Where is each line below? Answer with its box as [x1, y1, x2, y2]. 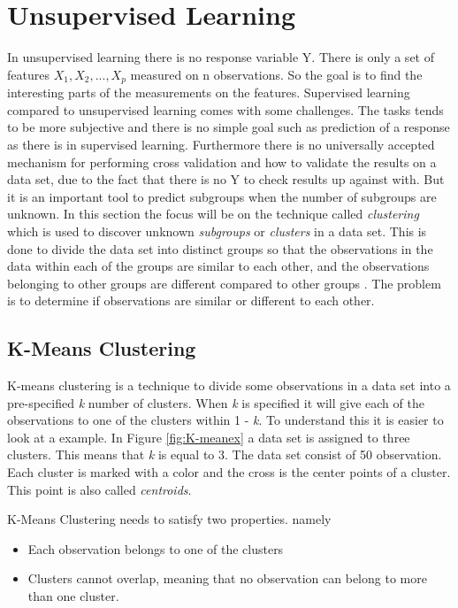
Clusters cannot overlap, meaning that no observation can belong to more [27, 569, 427, 588]
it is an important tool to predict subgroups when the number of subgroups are [7, 187, 437, 205]
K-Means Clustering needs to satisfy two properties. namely [7, 510, 332, 528]
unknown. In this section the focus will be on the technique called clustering [7, 204, 419, 223]
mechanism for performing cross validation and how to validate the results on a [7, 152, 437, 171]
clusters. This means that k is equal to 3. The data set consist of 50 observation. [7, 445, 442, 464]
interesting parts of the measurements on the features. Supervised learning [7, 83, 410, 102]
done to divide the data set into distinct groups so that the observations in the [7, 239, 433, 258]
